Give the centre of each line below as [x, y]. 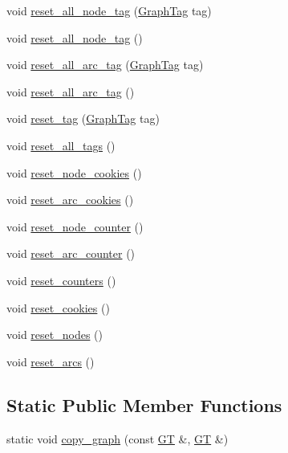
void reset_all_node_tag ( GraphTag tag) [109, 10]
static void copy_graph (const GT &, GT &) [118, 438]
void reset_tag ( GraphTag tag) [83, 118]
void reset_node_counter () [75, 226]
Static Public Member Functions [144, 404]
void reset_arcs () [51, 361]
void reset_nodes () [55, 335]
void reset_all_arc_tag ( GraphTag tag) [105, 65]
